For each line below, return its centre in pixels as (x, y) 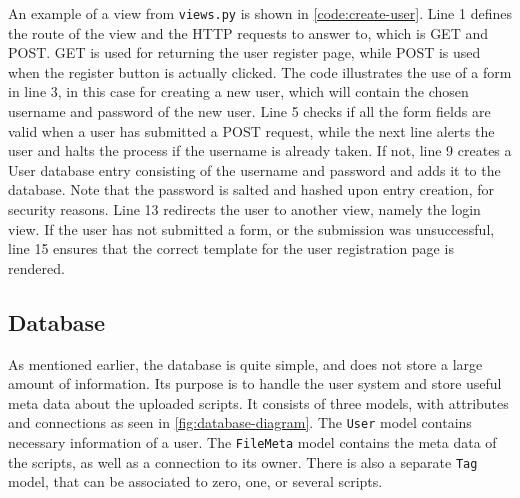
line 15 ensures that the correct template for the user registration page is (231, 248)
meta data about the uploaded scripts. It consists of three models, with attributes (258, 402)
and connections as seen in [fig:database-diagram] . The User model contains (240, 422)
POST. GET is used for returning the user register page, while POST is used (244, 52)
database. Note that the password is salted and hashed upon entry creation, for (251, 189)
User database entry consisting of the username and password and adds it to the (254, 169)
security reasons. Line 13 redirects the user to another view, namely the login (244, 209)
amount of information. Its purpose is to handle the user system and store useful (255, 383)
